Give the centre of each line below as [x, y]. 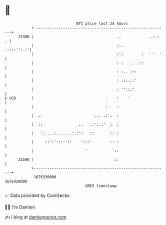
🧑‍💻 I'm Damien [20, 207]
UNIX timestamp [101, 186]
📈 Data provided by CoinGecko [37, 195]
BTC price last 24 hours [102, 24]
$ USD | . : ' [67, 98]
